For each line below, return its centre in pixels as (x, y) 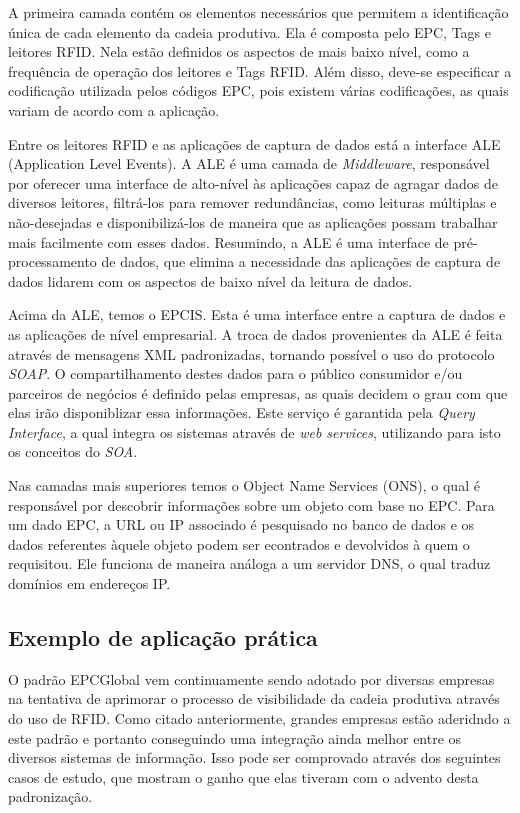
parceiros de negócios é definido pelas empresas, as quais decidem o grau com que (258, 392)
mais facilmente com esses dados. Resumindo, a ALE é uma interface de (228, 241)
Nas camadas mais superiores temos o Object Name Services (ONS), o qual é (244, 485)
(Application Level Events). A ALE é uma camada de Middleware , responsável (249, 163)
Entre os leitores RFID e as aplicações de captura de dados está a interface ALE (254, 143)
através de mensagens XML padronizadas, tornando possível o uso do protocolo (251, 353)
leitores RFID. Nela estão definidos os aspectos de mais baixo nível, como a (239, 51)
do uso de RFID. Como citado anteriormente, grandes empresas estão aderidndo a (259, 718)
